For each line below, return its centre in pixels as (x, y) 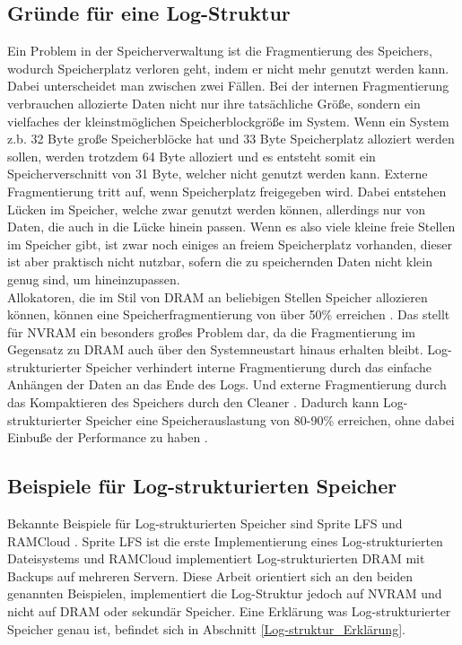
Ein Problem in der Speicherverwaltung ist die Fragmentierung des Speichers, (220, 51)
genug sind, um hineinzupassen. (94, 279)
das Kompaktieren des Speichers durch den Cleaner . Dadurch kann (193, 402)
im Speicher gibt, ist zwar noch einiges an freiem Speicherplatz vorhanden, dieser (230, 244)
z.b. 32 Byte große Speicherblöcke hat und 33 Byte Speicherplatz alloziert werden (231, 139)
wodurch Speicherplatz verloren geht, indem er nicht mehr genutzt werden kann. (228, 68)
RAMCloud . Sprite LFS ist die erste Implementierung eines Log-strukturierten (225, 540)
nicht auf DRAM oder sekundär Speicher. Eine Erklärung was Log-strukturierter (229, 611)
